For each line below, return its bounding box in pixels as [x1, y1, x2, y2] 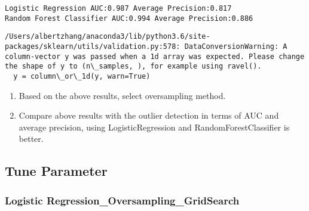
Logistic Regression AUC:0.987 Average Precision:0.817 [5, 4, 232, 13]
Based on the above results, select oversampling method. [19, 89, 226, 101]
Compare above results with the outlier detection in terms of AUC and [19, 109, 279, 122]
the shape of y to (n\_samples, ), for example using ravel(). [5, 62, 262, 71]
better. [19, 132, 44, 145]
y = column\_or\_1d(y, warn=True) [13, 72, 151, 80]
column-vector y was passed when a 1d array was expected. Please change [5, 52, 305, 61]
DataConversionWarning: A [184, 42, 287, 51]
